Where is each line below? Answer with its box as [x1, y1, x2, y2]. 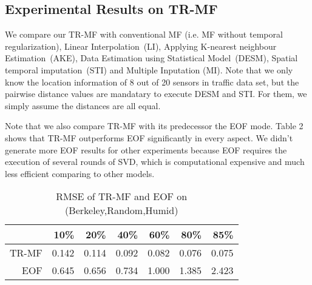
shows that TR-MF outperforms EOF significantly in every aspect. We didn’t [5, 131, 293, 144]
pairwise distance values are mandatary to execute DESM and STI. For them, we [5, 87, 307, 100]
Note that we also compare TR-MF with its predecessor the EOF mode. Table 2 [5, 119, 304, 132]
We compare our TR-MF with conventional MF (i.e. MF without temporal [5, 28, 283, 41]
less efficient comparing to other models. [5, 167, 155, 179]
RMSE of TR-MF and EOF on [56, 189, 188, 204]
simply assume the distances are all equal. [5, 99, 161, 112]
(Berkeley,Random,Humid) [65, 203, 178, 218]
